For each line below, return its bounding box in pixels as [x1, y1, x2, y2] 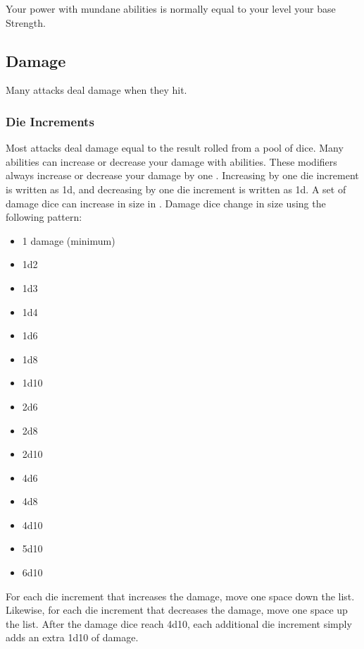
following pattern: [6, 210, 82, 224]
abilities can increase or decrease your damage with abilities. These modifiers [6, 154, 337, 169]
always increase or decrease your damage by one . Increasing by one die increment [6, 168, 359, 183]
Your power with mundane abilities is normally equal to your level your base [6, 1, 336, 16]
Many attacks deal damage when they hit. [6, 83, 187, 97]
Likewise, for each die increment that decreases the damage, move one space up [6, 602, 348, 617]
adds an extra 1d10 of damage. [6, 630, 139, 645]
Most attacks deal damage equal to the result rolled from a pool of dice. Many [6, 140, 344, 155]
